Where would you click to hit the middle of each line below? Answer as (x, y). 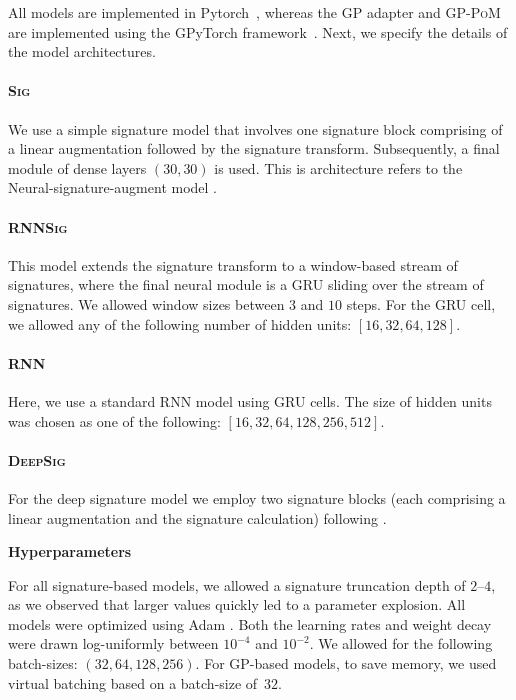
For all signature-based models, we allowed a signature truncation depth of (237, 584)
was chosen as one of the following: (114, 420)
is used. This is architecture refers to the (338, 167)
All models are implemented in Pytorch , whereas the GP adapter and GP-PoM (254, 12)
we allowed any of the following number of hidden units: (180, 323)
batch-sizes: (43, 663)
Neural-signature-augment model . (113, 187)
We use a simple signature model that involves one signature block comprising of (255, 128)
